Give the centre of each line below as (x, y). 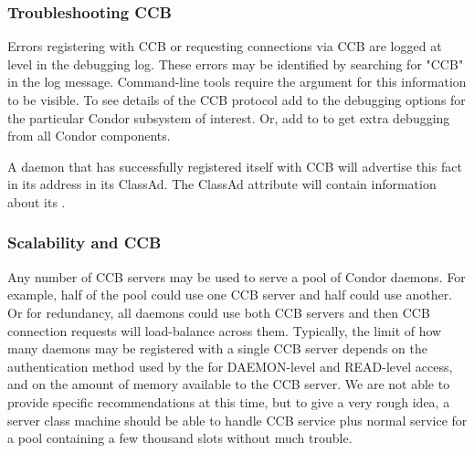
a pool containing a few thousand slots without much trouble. (180, 438)
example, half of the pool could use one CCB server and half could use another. (230, 295)
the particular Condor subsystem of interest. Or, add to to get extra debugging (229, 117)
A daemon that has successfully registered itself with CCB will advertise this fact (235, 166)
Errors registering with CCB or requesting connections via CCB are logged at (225, 46)
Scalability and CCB (84, 242)
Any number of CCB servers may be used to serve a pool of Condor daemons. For (237, 276)
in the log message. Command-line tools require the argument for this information (237, 82)
